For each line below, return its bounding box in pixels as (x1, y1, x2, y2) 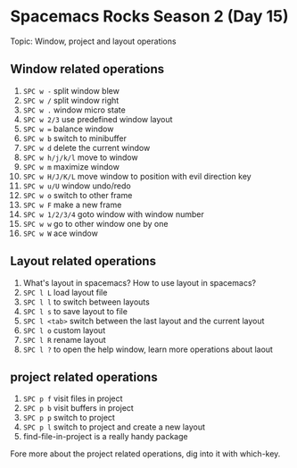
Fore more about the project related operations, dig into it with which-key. (10, 448, 281, 459)
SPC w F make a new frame (22, 199, 122, 210)
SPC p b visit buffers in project (22, 403, 135, 414)
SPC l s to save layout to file (22, 305, 128, 316)
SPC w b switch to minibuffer (22, 132, 128, 144)
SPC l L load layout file (22, 287, 108, 297)
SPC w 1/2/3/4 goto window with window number (22, 208, 204, 220)
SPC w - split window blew (22, 85, 120, 96)
